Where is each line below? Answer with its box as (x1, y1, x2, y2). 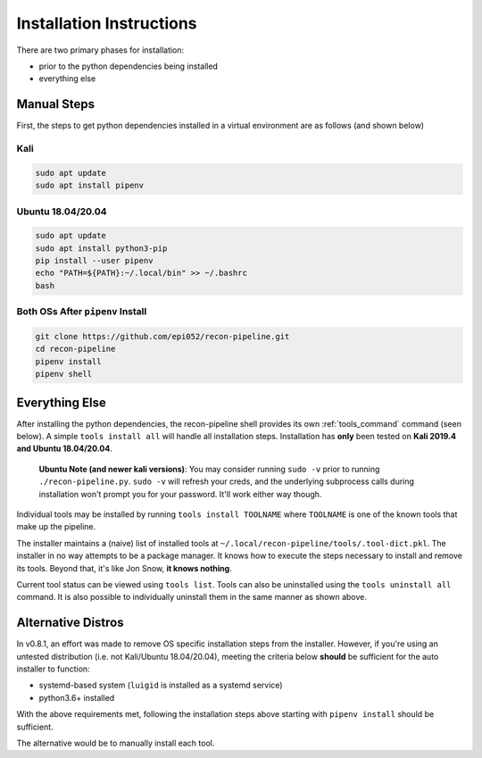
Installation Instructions (16, 13, 197, 33)
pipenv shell (35, 369, 93, 379)
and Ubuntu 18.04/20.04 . (16, 443, 113, 454)
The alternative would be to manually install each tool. (16, 737, 215, 749)
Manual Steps (16, 96, 96, 112)
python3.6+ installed (38, 692, 115, 703)
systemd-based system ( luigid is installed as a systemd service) (38, 679, 283, 691)
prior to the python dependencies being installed (38, 61, 219, 71)
